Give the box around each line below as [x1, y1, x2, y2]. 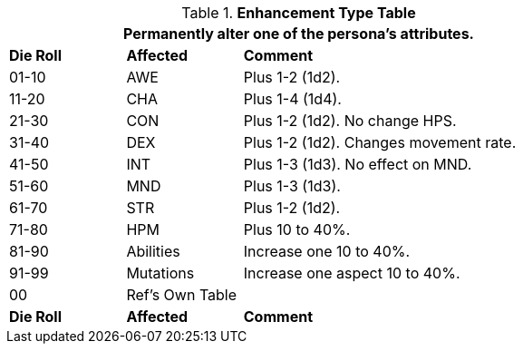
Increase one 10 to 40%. [243, 242, 411, 260]
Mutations [126, 264, 195, 282]
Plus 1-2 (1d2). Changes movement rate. [243, 133, 517, 151]
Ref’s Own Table [126, 286, 237, 304]
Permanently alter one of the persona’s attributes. [123, 24, 474, 43]
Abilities [126, 242, 180, 260]
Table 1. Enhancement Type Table [181, 4, 416, 22]
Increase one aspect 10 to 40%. [243, 264, 460, 282]
